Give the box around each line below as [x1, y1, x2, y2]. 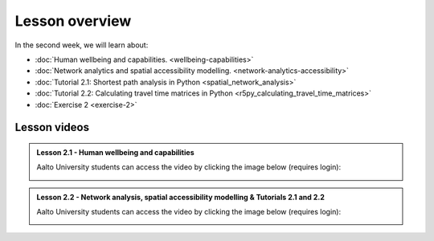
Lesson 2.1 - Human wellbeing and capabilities [36, 147, 194, 157]
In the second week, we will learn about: [14, 40, 149, 50]
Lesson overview [14, 12, 132, 30]
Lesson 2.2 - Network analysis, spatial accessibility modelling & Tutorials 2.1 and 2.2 [36, 192, 325, 202]
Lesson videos [14, 120, 90, 134]
